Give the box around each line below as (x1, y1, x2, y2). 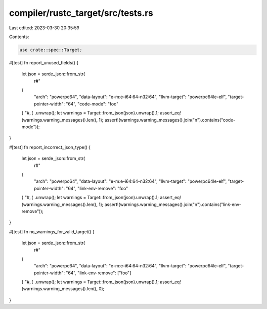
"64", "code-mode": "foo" (66, 101, 119, 106)
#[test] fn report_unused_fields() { (9, 59, 79, 65)
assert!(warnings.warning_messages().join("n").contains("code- (104, 117, 236, 123)
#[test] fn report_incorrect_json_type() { (9, 144, 91, 150)
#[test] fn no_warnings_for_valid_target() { (9, 228, 95, 235)
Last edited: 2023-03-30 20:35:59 (9, 25, 80, 31)
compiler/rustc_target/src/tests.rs (9, 7, 153, 18)
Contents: (9, 34, 29, 40)
